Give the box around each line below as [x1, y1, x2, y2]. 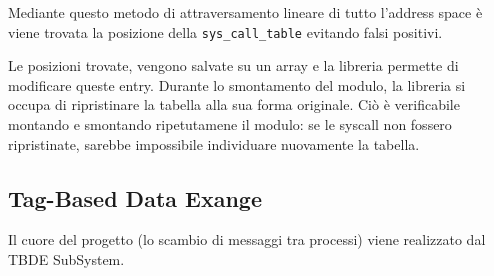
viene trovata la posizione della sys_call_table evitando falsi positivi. [8, 21, 443, 42]
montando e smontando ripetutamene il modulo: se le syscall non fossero [8, 114, 452, 135]
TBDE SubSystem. [8, 249, 125, 270]
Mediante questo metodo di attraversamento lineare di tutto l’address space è [8, 2, 483, 22]
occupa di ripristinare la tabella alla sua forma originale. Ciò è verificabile [8, 94, 460, 115]
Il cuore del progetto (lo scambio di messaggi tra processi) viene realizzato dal [8, 229, 486, 250]
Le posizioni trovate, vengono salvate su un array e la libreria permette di [8, 55, 459, 76]
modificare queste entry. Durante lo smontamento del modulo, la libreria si [8, 74, 466, 95]
